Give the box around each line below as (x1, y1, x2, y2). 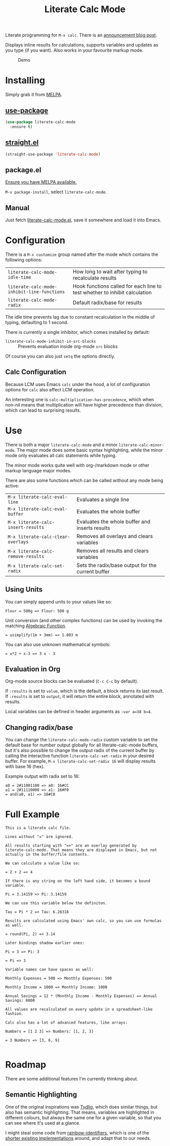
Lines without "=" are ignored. (5, 834, 73, 840)
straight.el (5, 138, 39, 147)
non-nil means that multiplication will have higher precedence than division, (5, 402, 163, 408)
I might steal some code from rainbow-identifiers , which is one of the (5, 1129, 149, 1136)
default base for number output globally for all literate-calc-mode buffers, (5, 742, 159, 748)
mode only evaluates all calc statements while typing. (5, 452, 117, 458)
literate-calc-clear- (18, 534, 70, 540)
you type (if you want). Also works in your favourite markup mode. (5, 47, 144, 54)
